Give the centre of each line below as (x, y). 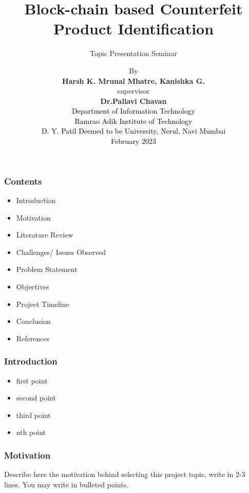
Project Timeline (43, 304)
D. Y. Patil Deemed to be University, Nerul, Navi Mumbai (133, 131)
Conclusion (33, 321)
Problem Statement (47, 269)
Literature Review (45, 235)
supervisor (133, 91)
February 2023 (133, 141)
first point (32, 380)
